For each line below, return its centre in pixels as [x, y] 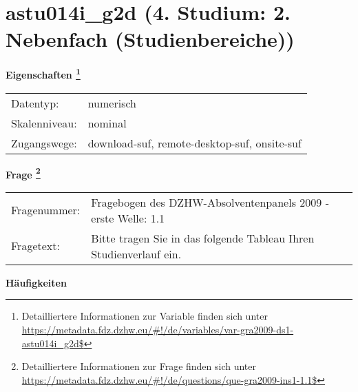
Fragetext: [35, 246]
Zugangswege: [44, 143]
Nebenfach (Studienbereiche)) [150, 39]
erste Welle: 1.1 [128, 218]
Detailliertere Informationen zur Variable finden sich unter [145, 316]
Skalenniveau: [44, 123]
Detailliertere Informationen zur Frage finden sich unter [139, 366]
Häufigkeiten [36, 282]
